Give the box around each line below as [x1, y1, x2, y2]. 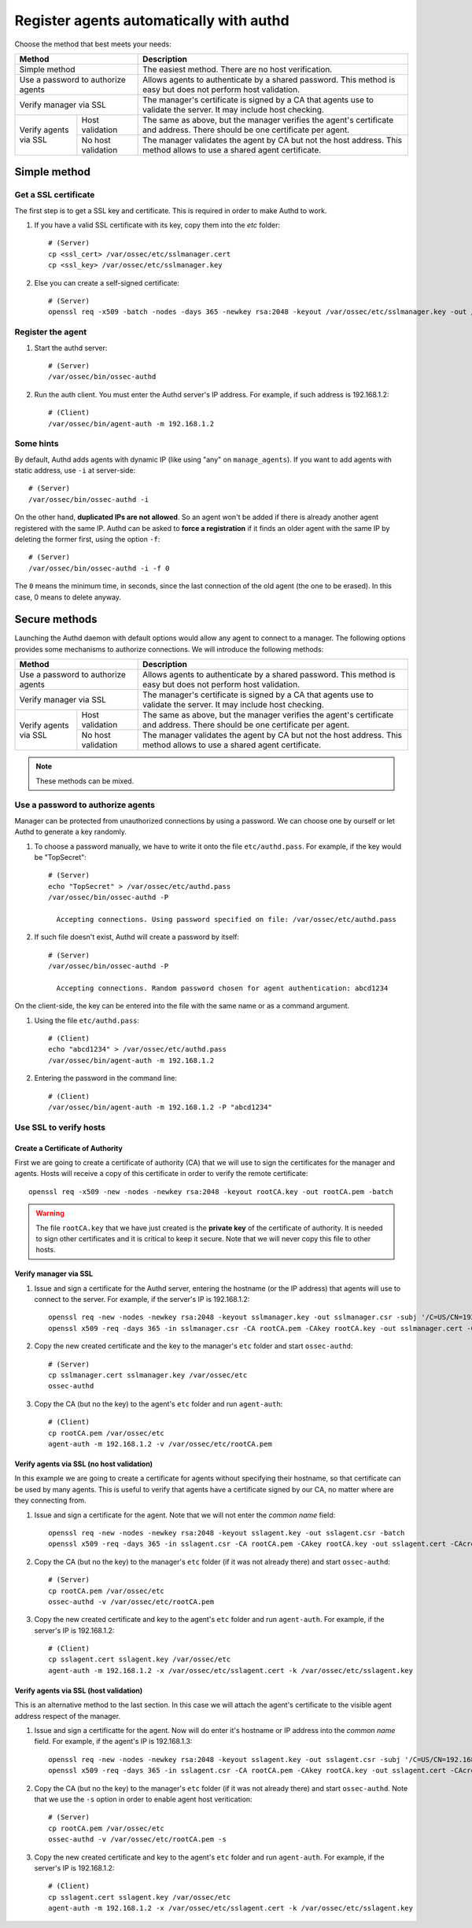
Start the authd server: [34, 343, 108, 352]
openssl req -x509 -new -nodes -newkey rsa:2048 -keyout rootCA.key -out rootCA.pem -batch [28, 1187, 393, 1196]
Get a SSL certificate [14, 190, 95, 201]
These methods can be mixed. [35, 776, 135, 786]
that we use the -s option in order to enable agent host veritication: [34, 1794, 253, 1804]
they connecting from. [14, 1495, 87, 1506]
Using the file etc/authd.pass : [34, 1016, 140, 1025]
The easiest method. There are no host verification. [142, 64, 333, 75]
